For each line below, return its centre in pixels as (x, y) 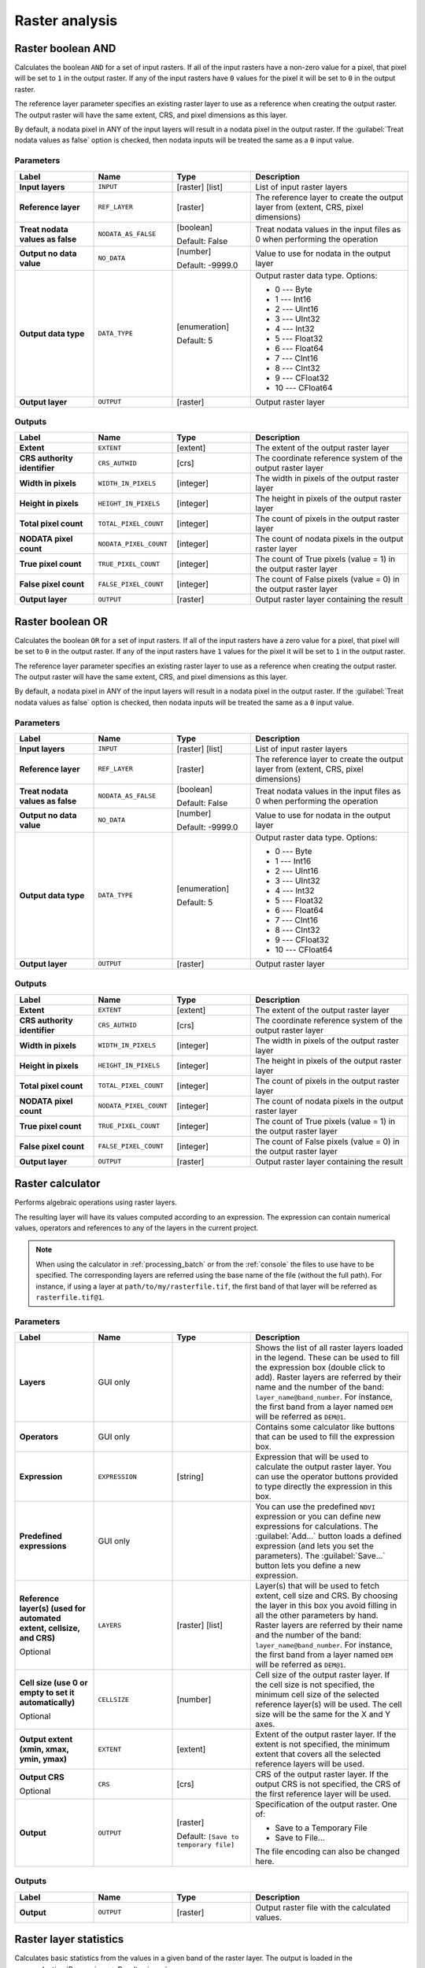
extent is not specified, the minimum (323, 1744)
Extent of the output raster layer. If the (326, 1734)
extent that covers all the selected (318, 1754)
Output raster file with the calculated (323, 1907)
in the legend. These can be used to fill (327, 1358)
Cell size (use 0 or (54, 1683)
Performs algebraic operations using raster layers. (96, 1202)
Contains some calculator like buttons (325, 1427)
